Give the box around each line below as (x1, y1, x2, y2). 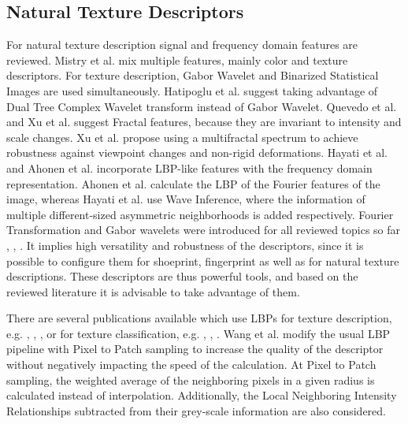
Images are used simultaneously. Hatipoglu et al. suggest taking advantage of (6, 82, 378, 99)
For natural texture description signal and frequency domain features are (6, 36, 358, 53)
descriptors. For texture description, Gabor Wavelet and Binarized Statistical (6, 67, 379, 84)
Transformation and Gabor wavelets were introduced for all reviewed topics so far (6, 221, 401, 238)
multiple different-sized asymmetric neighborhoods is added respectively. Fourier (6, 206, 394, 222)
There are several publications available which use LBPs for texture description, (6, 310, 392, 326)
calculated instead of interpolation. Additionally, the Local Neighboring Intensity (6, 387, 397, 404)
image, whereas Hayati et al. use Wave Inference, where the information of (6, 191, 365, 207)
